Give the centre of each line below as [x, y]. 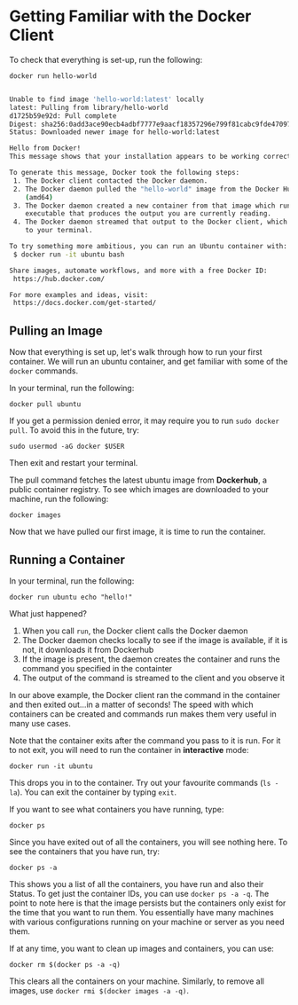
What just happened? [48, 613]
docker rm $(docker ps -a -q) [65, 964]
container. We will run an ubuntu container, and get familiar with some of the [149, 362]
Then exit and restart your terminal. [74, 463]
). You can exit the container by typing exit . [97, 792]
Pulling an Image [56, 330]
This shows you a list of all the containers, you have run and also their [137, 883]
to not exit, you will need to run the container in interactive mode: [129, 750]
